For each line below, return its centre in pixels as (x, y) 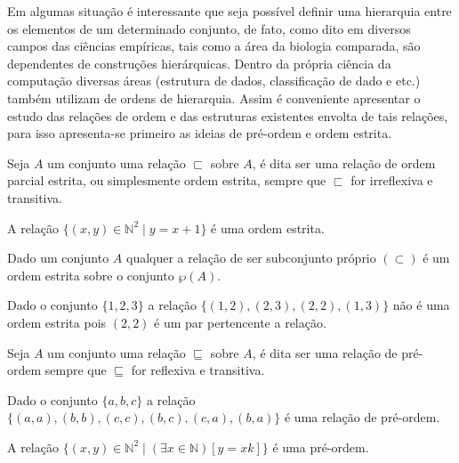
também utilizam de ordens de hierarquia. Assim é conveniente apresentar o (214, 97)
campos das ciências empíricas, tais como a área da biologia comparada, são (214, 46)
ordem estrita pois (57, 322)
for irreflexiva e (392, 180)
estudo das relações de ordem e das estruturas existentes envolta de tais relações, (228, 115)
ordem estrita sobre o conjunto (91, 275)
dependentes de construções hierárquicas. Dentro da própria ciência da (199, 63)
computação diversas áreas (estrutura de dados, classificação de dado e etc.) (214, 81)
